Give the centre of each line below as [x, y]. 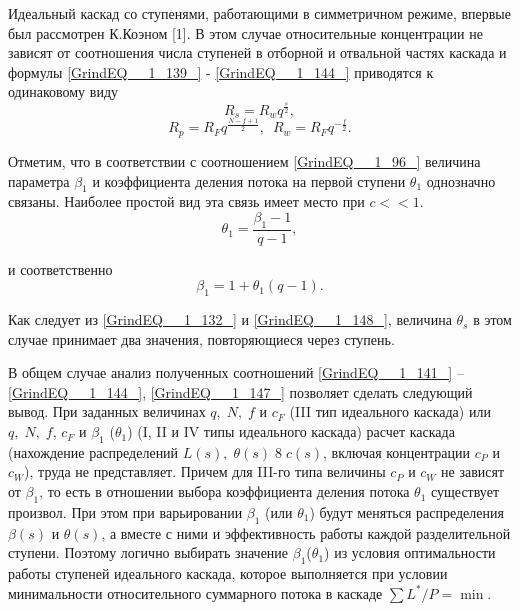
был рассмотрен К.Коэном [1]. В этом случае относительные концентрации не [245, 32]
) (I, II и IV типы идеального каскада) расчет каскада [291, 431]
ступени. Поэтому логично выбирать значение [148, 552]
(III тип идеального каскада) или [390, 411]
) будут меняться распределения [406, 511]
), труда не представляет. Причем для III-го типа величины [205, 471]
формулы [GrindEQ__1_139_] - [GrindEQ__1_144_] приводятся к [221, 71]
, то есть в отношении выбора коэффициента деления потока [224, 491]
